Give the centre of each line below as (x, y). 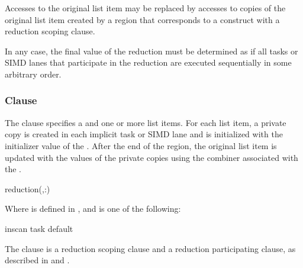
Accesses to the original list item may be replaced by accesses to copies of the (145, 8)
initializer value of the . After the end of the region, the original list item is (141, 145)
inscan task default (39, 228)
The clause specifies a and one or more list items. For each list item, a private (146, 122)
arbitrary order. (33, 74)
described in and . (37, 260)
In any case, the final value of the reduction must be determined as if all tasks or (151, 51)
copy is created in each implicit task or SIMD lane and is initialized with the (144, 134)
